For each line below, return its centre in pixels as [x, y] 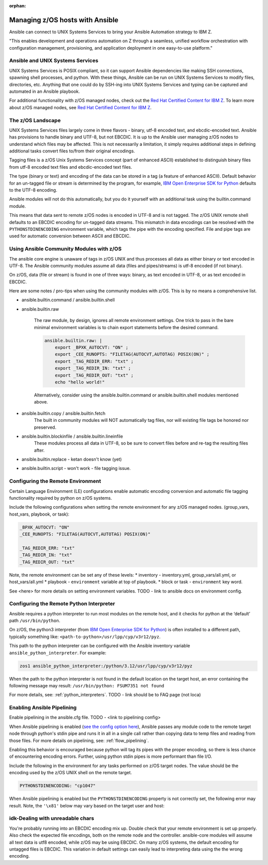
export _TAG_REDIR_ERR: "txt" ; [94, 361]
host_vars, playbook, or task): [39, 514]
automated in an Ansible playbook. [45, 91]
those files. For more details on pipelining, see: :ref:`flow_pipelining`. [79, 740]
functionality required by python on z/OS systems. [61, 498]
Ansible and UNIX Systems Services [54, 61]
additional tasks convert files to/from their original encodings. [72, 151]
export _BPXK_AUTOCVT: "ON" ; [92, 348]
